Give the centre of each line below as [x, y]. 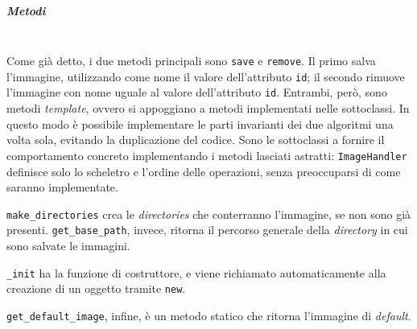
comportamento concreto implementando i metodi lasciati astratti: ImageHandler [207, 155]
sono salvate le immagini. [68, 246]
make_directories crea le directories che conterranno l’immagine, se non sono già [209, 214]
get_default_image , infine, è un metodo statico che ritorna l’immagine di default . [209, 315]
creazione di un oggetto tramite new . [96, 288]
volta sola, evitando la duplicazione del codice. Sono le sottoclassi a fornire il [196, 140]
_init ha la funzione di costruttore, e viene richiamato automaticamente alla [196, 272]
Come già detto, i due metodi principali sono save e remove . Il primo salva [191, 61]
